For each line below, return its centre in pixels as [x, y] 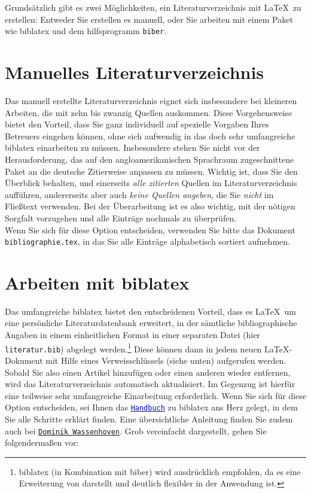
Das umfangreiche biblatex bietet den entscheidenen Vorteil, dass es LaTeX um [150, 311]
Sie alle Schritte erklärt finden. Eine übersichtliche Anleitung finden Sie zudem [149, 419]
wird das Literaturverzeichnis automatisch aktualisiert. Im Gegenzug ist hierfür [150, 384]
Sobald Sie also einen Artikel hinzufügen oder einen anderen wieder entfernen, [148, 372]
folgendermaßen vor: [42, 442]
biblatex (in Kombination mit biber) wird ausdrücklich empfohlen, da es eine [160, 471]
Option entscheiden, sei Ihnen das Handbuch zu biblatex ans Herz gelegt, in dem [151, 407]
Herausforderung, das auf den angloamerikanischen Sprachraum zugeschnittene [150, 159]
